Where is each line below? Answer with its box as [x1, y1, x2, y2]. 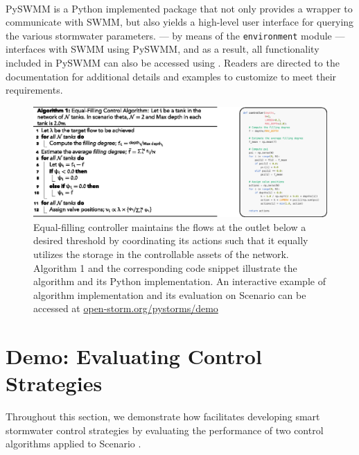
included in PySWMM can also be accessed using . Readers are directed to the [6, 55, 340, 70]
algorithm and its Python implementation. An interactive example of [33, 274, 326, 289]
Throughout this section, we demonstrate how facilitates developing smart [6, 409, 320, 424]
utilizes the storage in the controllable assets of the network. [33, 247, 289, 261]
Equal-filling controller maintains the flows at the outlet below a [33, 219, 306, 234]
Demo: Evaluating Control [6, 342, 262, 370]
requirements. [6, 83, 63, 97]
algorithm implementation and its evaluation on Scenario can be [33, 287, 306, 302]
